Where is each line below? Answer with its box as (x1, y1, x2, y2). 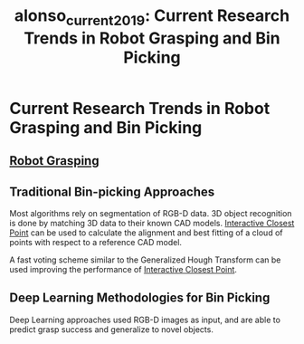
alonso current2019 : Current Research (14, 5, 290, 29)
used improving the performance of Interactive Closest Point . (9, 263, 238, 274)
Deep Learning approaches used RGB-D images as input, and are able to (9, 314, 280, 325)
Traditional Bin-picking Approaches (9, 184, 215, 199)
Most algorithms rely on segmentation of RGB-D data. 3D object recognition (9, 207, 292, 218)
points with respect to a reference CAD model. (9, 236, 183, 247)
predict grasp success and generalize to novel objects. (9, 323, 214, 335)
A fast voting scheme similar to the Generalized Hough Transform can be (9, 254, 281, 265)
